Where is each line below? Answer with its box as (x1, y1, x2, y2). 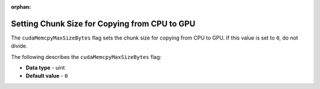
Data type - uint (25, 64, 65, 71)
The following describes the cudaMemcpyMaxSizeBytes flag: (11, 53, 162, 60)
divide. (11, 42, 28, 50)
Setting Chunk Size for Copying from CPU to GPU (11, 18, 196, 29)
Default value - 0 (25, 72, 68, 80)
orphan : (11, 4, 31, 10)
